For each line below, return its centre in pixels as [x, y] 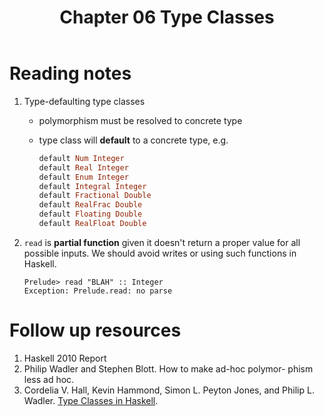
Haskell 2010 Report [65, 358]
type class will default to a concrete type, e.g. [133, 140]
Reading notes [70, 73]
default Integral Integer [92, 186]
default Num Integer [81, 158]
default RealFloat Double [92, 224]
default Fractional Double [95, 196]
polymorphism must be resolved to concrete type [140, 120]
